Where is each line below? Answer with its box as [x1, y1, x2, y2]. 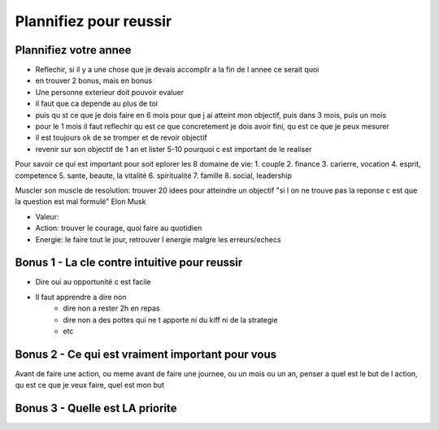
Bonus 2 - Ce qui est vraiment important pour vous [15, 347, 277, 361]
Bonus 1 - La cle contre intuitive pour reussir [15, 256, 243, 270]
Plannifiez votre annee [15, 43, 132, 57]
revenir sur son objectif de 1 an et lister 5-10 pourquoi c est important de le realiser [35, 144, 312, 154]
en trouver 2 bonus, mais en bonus [35, 76, 153, 85]
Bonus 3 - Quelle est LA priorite [15, 402, 177, 415]
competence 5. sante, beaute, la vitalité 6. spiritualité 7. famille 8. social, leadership [15, 171, 293, 180]
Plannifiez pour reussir [15, 12, 172, 30]
